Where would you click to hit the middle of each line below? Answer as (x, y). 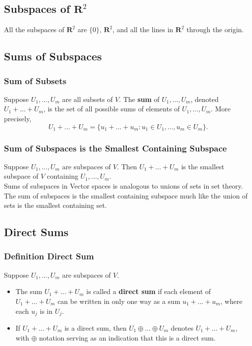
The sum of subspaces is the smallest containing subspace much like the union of (126, 195)
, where (232, 301)
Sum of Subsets (35, 80)
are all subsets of (87, 99)
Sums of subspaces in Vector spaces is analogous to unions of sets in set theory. (124, 185)
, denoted (205, 99)
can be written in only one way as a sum (119, 301)
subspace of (21, 176)
